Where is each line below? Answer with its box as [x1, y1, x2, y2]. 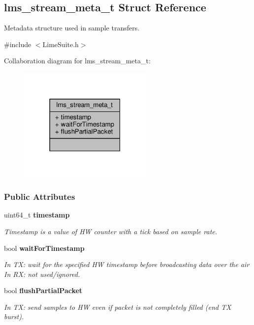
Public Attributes [4, 190, 75, 203]
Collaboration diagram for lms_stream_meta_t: [4, 55, 151, 66]
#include [4, 39, 32, 49]
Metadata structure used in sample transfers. [4, 23, 140, 33]
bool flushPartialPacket [4, 285, 83, 296]
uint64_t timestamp [4, 210, 70, 220]
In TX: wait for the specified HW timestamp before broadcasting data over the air [4, 259, 250, 270]
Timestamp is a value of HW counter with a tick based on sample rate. [4, 226, 218, 236]
